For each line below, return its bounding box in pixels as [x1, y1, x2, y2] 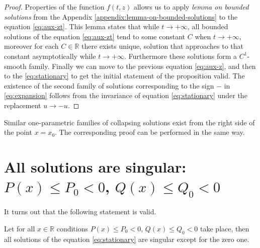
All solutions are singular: [4, 156, 187, 177]
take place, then [200, 223, 249, 234]
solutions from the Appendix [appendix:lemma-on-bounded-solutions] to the [4, 11, 238, 22]
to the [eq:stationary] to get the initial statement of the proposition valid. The [4, 70, 245, 81]
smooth [4, 60, 27, 71]
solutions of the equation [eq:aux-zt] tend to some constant [4, 31, 186, 41]
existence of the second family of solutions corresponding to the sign [4, 80, 214, 91]
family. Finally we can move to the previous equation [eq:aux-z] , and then [29, 60, 256, 71]
